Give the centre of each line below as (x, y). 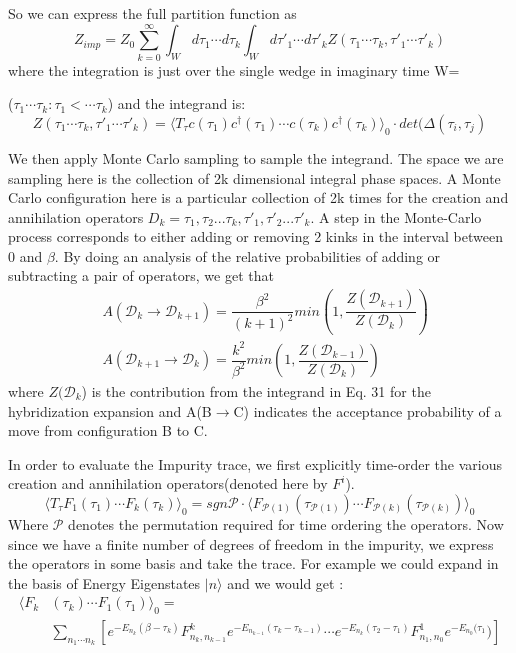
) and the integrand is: (176, 103)
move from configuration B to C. (108, 430)
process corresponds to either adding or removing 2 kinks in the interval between (255, 236)
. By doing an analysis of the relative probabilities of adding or (247, 255)
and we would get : (285, 582)
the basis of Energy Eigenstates (104, 582)
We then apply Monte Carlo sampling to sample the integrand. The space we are (256, 157)
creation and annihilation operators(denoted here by (168, 483)
